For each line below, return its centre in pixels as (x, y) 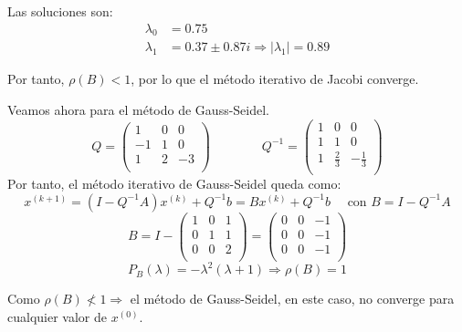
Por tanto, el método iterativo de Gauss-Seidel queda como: (174, 184)
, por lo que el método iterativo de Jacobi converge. (275, 79)
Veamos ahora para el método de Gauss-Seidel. (138, 110)
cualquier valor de (57, 317)
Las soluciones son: (60, 11)
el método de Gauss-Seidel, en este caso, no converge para (292, 299)
